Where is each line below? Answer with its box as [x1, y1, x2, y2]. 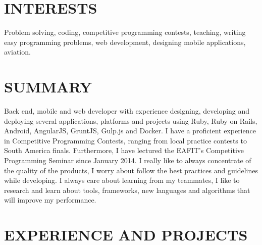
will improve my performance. [4, 194, 96, 205]
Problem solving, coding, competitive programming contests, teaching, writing [4, 27, 246, 37]
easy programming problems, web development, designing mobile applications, [4, 36, 246, 47]
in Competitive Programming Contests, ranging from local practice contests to [4, 135, 247, 145]
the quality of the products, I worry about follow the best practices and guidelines [4, 165, 258, 175]
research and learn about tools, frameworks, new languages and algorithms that [4, 184, 250, 195]
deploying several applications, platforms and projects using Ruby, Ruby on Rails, [4, 115, 257, 126]
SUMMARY [4, 76, 92, 97]
